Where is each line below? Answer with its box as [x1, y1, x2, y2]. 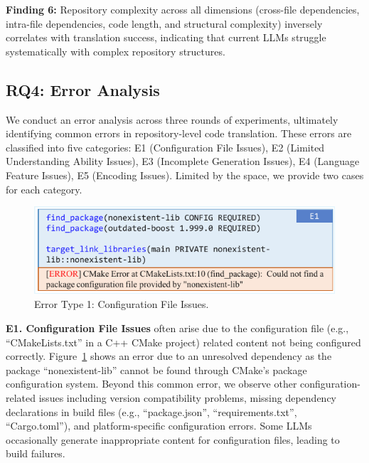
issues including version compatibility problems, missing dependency [38, 390, 337, 405]
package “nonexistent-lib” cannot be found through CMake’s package [6, 362, 307, 377]
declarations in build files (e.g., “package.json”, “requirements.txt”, [6, 404, 297, 419]
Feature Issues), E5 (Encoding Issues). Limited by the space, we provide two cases [6, 167, 364, 182]
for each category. [6, 181, 82, 196]
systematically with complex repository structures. [6, 43, 225, 58]
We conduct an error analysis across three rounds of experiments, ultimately [6, 112, 338, 127]
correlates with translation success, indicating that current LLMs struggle [6, 30, 326, 45]
